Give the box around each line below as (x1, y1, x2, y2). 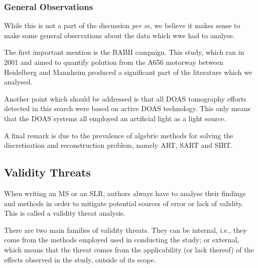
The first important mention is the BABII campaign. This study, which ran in (4, 47, 244, 57)
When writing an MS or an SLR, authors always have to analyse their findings (4, 188, 246, 198)
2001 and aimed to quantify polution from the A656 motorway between (4, 57, 223, 67)
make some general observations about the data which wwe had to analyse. (4, 30, 235, 40)
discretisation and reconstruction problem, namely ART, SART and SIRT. (4, 140, 233, 150)
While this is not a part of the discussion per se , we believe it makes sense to (4, 20, 240, 31)
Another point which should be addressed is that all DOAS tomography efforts (4, 93, 246, 104)
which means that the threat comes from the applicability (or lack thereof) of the (4, 244, 254, 254)
